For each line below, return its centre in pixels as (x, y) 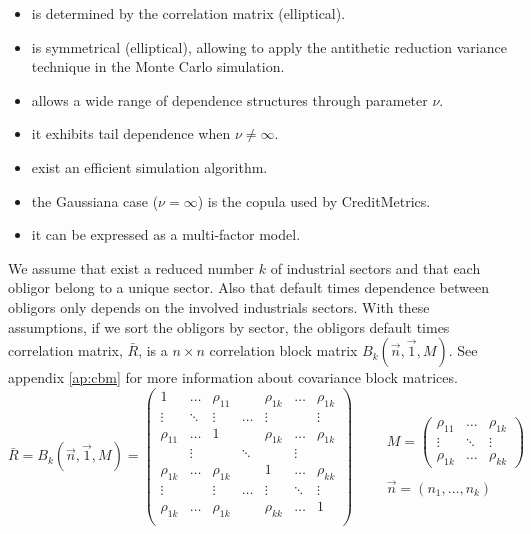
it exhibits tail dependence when (131, 133)
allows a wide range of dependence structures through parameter (229, 99)
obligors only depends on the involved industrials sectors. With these (219, 306)
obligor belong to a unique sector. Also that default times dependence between (248, 287)
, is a (153, 350)
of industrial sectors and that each (375, 267)
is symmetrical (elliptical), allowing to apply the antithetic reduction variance (269, 46)
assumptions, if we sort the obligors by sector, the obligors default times (229, 326)
